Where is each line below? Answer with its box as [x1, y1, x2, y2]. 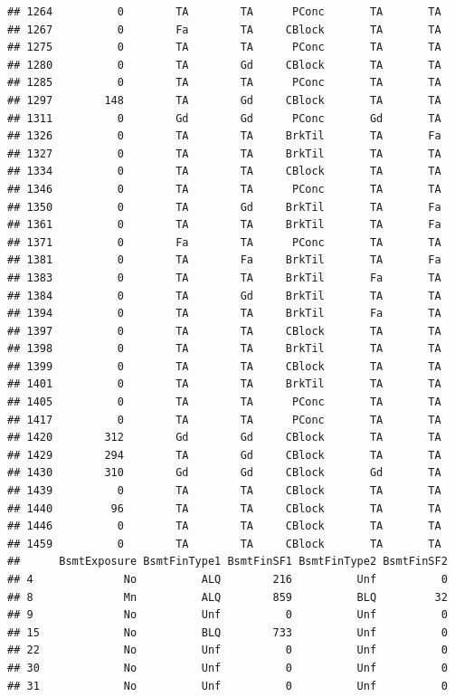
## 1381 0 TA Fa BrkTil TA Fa [7, 253, 441, 267]
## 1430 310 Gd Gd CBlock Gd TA [7, 466, 441, 480]
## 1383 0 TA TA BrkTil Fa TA [7, 271, 441, 284]
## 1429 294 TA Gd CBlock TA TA [7, 448, 441, 462]
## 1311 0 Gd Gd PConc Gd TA [7, 111, 441, 125]
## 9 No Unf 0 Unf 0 [7, 608, 448, 622]
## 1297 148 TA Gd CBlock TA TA [7, 93, 441, 107]
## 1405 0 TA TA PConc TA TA [7, 396, 441, 409]
